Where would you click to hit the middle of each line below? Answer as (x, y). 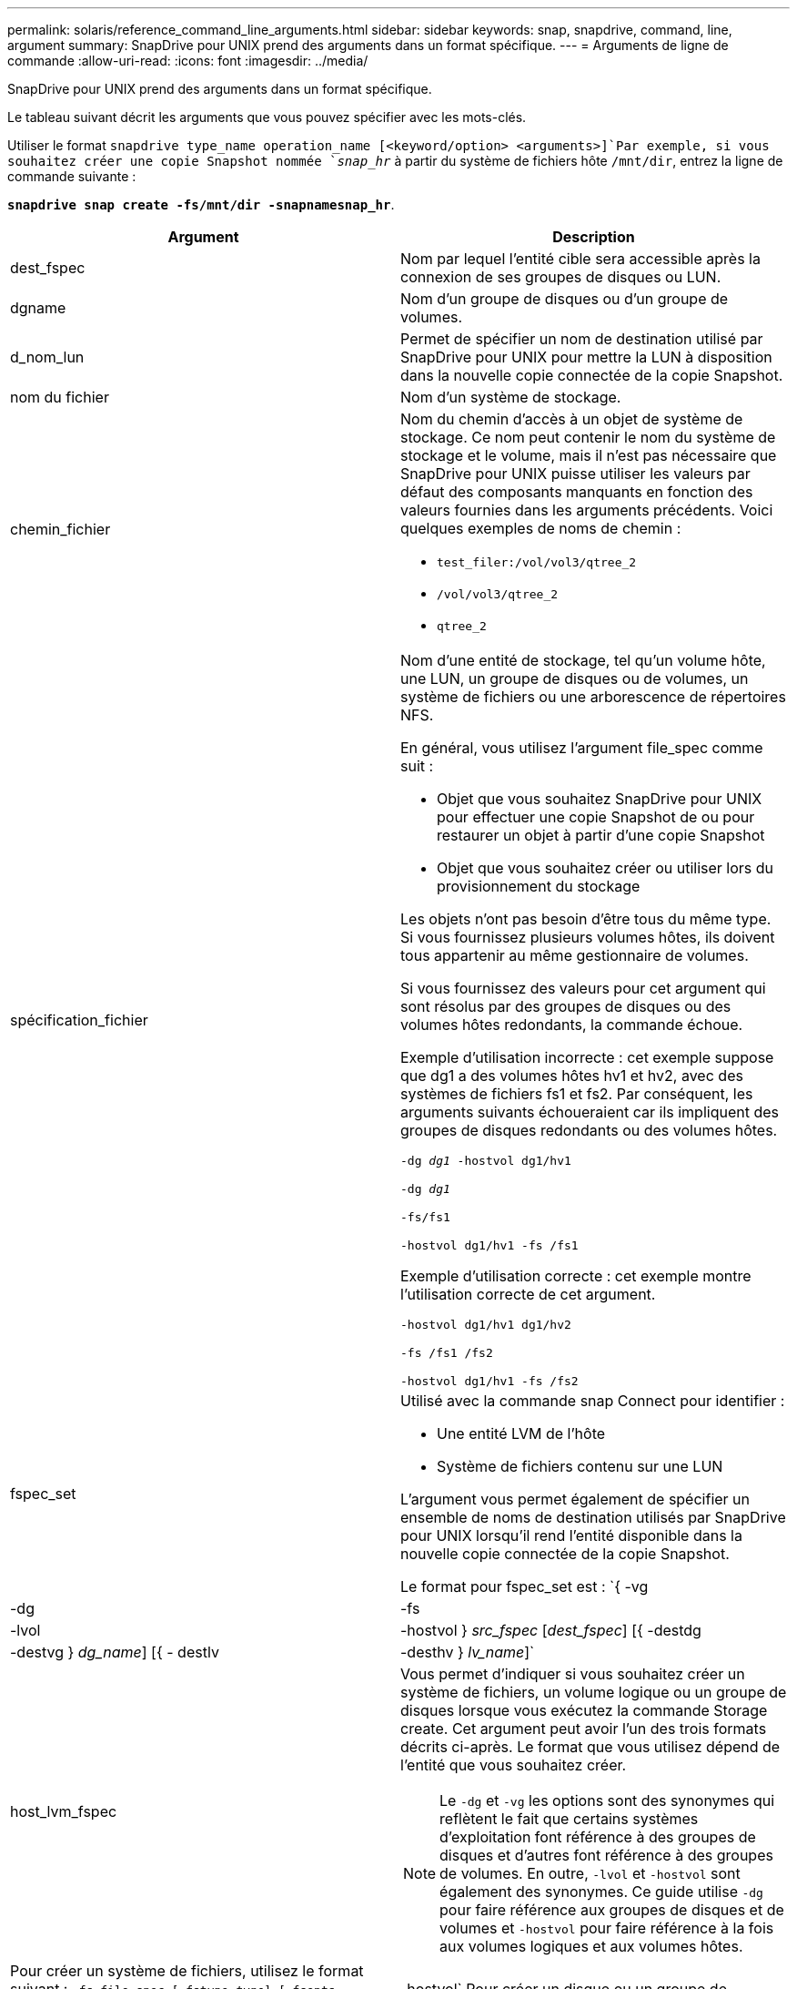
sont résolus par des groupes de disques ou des (566, 1006)
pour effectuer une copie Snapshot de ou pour (596, 817)
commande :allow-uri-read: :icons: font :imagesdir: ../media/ (188, 61)
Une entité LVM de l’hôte (521, 1433)
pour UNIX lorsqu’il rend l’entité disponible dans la (571, 1535)
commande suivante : (72, 176)
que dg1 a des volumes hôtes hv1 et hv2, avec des (572, 1076)
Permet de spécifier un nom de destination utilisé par (582, 339)
